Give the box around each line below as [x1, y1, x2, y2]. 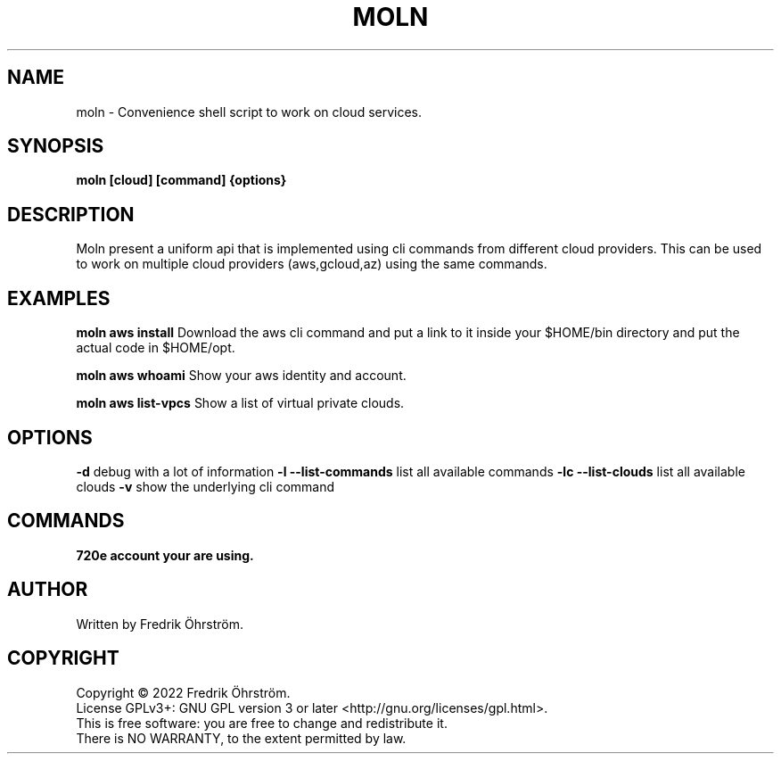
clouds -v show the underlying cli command [76, 478, 335, 494]
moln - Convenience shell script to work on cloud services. [76, 103, 423, 120]
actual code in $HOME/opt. [76, 340, 235, 356]
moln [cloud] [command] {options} [76, 172, 287, 188]
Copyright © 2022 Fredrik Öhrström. [76, 684, 291, 700]
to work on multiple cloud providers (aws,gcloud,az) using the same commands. [76, 256, 547, 272]
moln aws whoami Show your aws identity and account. [76, 368, 407, 384]
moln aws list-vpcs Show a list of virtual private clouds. [76, 395, 405, 411]
